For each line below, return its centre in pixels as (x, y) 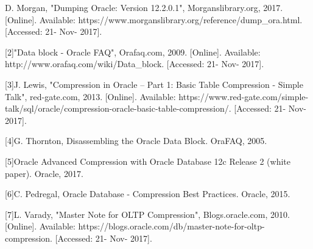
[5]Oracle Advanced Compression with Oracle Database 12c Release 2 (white (148, 161)
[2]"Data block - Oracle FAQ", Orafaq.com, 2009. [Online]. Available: (133, 52)
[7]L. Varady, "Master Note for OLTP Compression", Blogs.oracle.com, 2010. (147, 214)
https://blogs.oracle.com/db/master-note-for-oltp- (171, 226)
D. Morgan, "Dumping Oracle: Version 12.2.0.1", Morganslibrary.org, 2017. (144, 7)
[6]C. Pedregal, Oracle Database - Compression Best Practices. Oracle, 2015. (148, 194)
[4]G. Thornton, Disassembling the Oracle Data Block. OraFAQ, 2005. (136, 141)
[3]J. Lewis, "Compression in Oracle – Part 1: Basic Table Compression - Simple (154, 84)
